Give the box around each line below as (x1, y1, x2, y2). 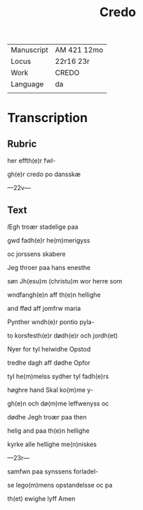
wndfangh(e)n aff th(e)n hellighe (7, 290, 101, 299)
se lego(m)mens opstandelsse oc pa (7, 481, 113, 489)
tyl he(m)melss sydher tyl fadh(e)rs (7, 373, 109, 380)
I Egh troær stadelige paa (7, 222, 79, 231)
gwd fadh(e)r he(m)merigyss (7, 236, 90, 244)
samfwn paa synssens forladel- (7, 467, 99, 476)
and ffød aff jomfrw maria (7, 304, 81, 312)
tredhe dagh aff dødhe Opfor (7, 358, 91, 367)
